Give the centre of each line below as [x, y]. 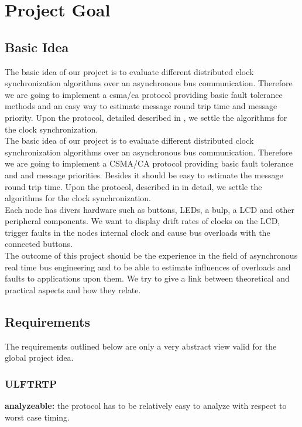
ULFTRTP [31, 383]
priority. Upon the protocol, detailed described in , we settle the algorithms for [146, 117]
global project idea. [39, 357]
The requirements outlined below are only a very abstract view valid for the [141, 346]
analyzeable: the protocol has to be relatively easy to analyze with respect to [146, 406]
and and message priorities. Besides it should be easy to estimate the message [144, 174]
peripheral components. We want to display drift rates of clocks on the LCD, [143, 221]
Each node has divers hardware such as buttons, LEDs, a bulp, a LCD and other [150, 209]
